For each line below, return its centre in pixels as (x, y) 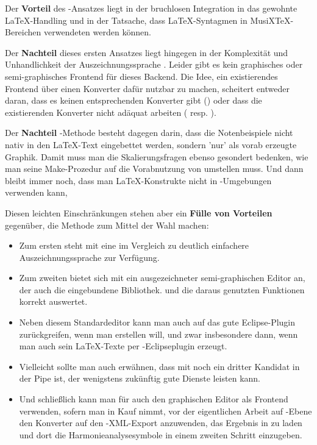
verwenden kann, (36, 192)
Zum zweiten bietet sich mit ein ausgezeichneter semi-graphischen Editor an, (162, 278)
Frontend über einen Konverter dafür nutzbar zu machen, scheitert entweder (147, 88)
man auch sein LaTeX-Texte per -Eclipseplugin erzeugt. (123, 346)
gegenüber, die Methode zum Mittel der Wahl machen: (107, 225)
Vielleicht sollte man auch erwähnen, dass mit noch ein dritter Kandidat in (159, 366)
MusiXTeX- (272, 20)
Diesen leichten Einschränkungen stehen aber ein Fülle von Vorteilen (139, 212)
